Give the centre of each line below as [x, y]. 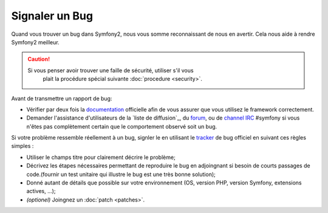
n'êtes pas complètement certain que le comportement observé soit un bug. [122, 126]
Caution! [39, 59]
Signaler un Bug [52, 16]
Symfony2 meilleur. [36, 42]
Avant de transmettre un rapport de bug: [62, 98]
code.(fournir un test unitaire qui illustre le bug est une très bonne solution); [121, 174]
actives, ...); [41, 191]
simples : [22, 146]
